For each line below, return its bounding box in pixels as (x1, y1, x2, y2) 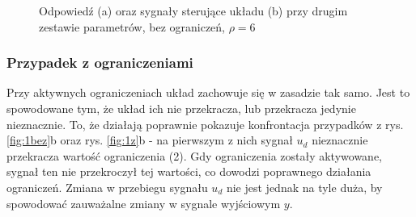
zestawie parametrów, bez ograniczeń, (39, 18, 225, 35)
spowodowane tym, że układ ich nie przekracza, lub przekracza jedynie (6, 100, 356, 116)
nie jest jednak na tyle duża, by (226, 178, 383, 195)
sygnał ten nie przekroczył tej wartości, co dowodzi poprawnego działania (6, 163, 371, 180)
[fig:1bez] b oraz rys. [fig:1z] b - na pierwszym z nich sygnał (6, 131, 293, 148)
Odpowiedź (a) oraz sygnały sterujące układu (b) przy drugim (39, 2, 348, 19)
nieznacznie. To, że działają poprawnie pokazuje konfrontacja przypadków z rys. (6, 115, 404, 132)
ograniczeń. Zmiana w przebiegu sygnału (6, 178, 208, 195)
